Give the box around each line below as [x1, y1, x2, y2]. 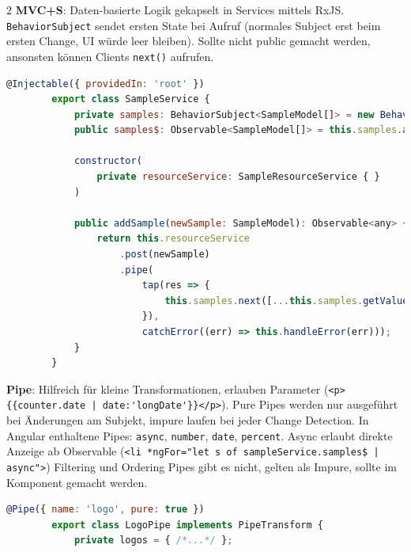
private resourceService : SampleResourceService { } [96, 171, 380, 183]
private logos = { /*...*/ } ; [74, 535, 233, 546]
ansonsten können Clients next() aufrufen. [6, 48, 214, 64]
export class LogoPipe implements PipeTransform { [51, 519, 323, 531]
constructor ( [74, 155, 142, 167]
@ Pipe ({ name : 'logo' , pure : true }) [6, 504, 205, 516]
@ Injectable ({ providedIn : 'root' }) [6, 78, 205, 89]
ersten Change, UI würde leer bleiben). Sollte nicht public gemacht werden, [6, 32, 371, 49]
